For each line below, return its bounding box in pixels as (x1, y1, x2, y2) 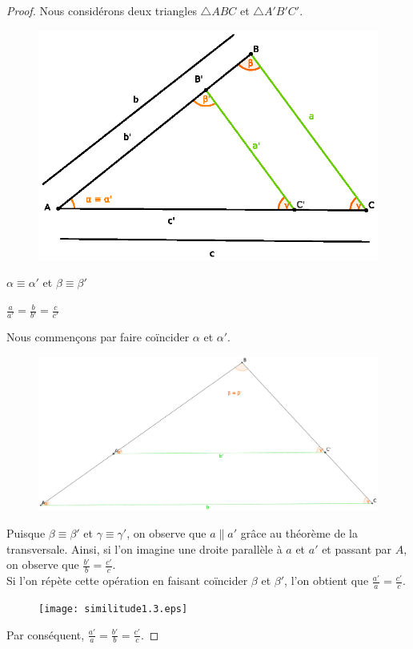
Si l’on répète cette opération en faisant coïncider (6, 572, 248, 589)
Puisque (6, 525, 46, 542)
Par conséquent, (6, 626, 85, 643)
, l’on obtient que (284, 572, 369, 589)
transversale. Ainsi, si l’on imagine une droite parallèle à (6, 540, 283, 557)
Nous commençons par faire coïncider (6, 329, 190, 345)
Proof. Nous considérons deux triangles (6, 2, 197, 18)
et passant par (322, 540, 392, 557)
